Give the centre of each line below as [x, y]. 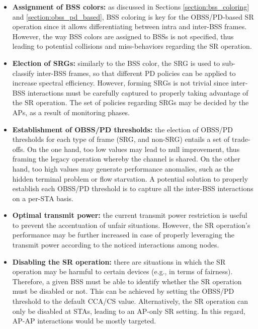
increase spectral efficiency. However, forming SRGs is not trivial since [120, 83]
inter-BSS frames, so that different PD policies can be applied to [136, 73]
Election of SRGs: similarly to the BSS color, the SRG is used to [116, 63]
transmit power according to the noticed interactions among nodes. [116, 245]
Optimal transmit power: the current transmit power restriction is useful [130, 215]
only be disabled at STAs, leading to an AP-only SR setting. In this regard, [129, 311]
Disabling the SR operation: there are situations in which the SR [119, 261]
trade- [241, 139]
